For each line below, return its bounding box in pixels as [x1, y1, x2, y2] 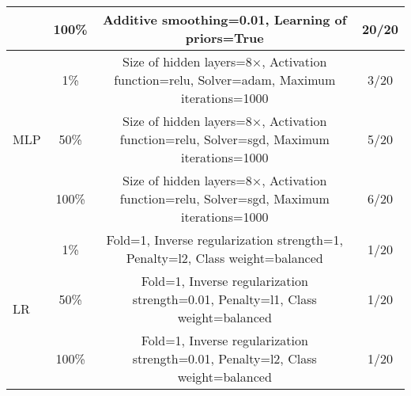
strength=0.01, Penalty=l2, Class [132, 349, 317, 367]
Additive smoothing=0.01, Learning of [103, 10, 347, 29]
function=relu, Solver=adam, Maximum [114, 70, 336, 89]
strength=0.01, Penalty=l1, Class [132, 290, 317, 308]
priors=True [185, 29, 264, 47]
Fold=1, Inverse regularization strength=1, [106, 230, 343, 249]
